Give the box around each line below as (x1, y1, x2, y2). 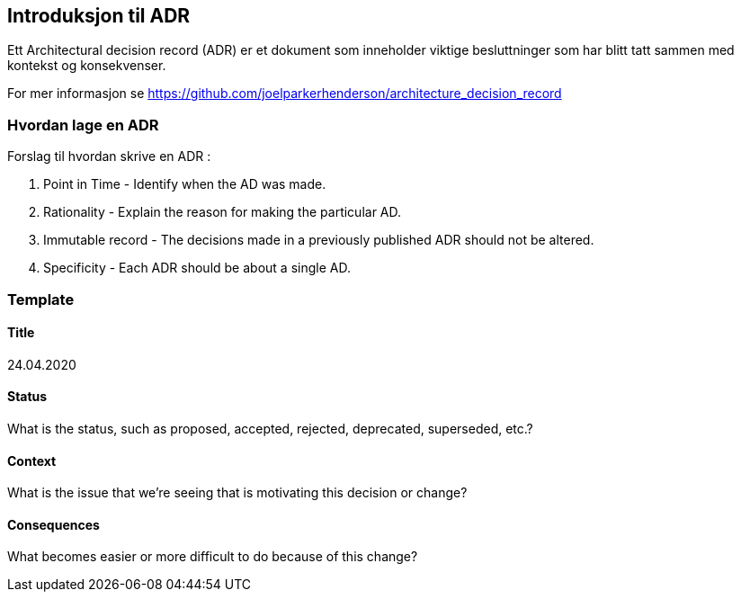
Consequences (7, 516, 100, 532)
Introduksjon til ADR (7, 4, 191, 27)
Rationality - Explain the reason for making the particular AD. (43, 204, 402, 220)
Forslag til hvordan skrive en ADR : (7, 148, 211, 165)
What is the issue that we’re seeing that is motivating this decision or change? (7, 485, 468, 501)
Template (7, 290, 75, 308)
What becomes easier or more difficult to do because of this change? (7, 549, 418, 565)
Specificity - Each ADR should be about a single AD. (43, 260, 351, 276)
